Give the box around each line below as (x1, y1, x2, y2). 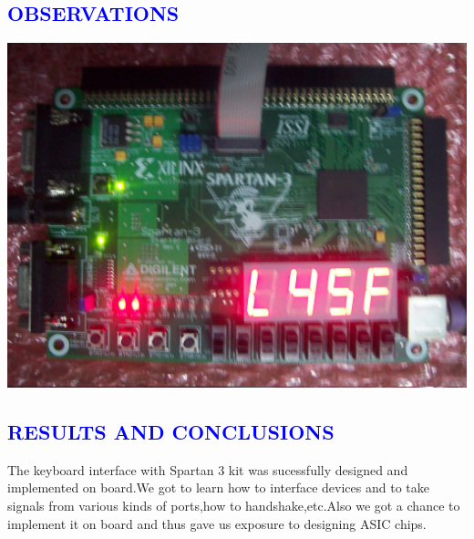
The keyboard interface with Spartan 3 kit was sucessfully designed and (7, 460, 408, 479)
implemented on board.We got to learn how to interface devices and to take (7, 478, 429, 497)
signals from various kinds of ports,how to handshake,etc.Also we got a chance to (7, 496, 460, 515)
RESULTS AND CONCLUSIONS (7, 418, 335, 446)
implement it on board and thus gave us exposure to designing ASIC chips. (7, 513, 427, 533)
